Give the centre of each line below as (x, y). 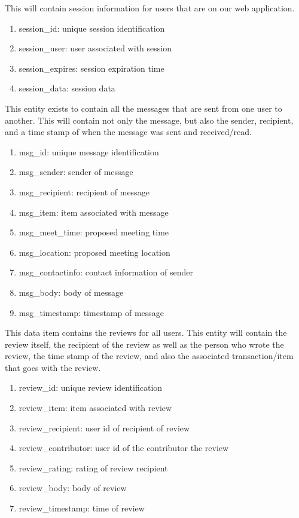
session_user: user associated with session (95, 48)
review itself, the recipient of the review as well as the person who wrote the (144, 344)
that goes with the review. (53, 367)
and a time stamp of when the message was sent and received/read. (128, 132)
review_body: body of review (73, 488)
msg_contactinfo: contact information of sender (106, 272)
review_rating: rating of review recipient (93, 468)
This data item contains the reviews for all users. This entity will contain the (146, 332)
